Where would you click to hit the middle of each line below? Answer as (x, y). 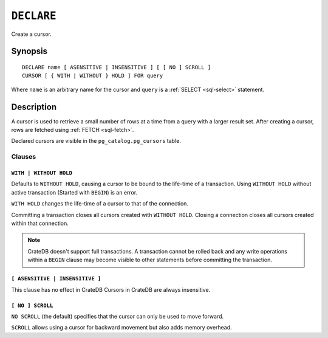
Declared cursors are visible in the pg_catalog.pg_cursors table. (96, 141)
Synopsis (29, 51)
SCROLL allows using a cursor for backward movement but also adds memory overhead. (121, 328)
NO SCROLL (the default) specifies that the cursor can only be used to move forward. (118, 316)
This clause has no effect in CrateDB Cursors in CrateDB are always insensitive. (111, 289)
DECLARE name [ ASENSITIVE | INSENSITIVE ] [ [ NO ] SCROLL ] (117, 67)
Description (34, 107)
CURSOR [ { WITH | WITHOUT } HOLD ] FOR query (93, 76)
